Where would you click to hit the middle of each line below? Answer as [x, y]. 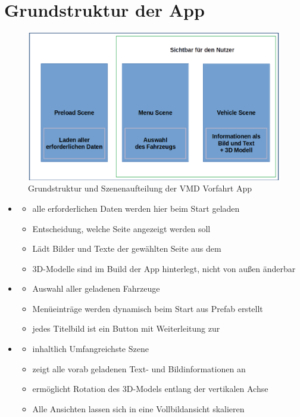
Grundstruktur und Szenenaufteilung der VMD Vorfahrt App [140, 188]
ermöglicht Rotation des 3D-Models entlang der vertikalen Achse [150, 389]
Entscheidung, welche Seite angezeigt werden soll [121, 228]
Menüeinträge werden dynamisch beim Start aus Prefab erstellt [148, 308]
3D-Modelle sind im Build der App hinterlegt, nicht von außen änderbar [164, 268]
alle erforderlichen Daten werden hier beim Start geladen [136, 208]
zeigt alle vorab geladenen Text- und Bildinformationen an [139, 368]
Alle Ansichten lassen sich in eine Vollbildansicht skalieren [138, 408]
